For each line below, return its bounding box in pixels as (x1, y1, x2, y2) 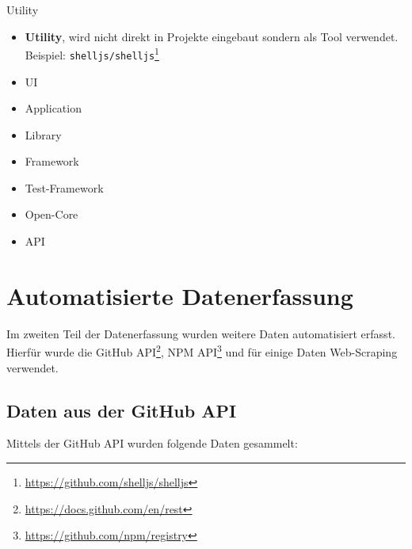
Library (25, 126, 62, 143)
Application (25, 100, 82, 116)
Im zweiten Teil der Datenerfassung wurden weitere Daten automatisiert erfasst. (6, 325, 395, 341)
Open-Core (25, 206, 78, 223)
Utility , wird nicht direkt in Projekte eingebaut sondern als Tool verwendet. (25, 28, 399, 44)
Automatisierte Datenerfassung (6, 279, 353, 311)
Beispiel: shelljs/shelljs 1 (25, 44, 159, 63)
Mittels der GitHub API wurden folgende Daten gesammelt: (6, 435, 298, 452)
